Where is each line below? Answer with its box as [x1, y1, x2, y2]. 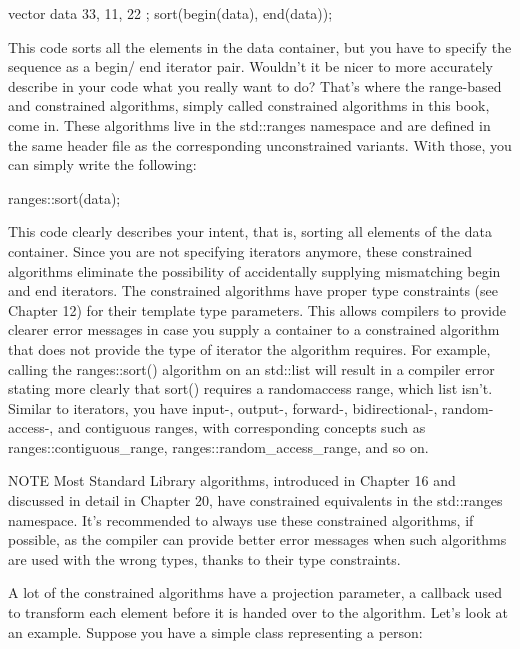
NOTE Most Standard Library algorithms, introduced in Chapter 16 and [8, 470, 456, 491]
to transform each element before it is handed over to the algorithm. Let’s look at [8, 602, 508, 623]
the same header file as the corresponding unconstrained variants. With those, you [8, 134, 512, 155]
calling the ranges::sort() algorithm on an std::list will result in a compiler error [8, 358, 495, 379]
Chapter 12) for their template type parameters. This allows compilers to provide [8, 299, 506, 320]
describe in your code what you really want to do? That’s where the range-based [8, 75, 502, 96]
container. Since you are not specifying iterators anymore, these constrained [8, 240, 473, 261]
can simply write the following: [8, 154, 197, 175]
